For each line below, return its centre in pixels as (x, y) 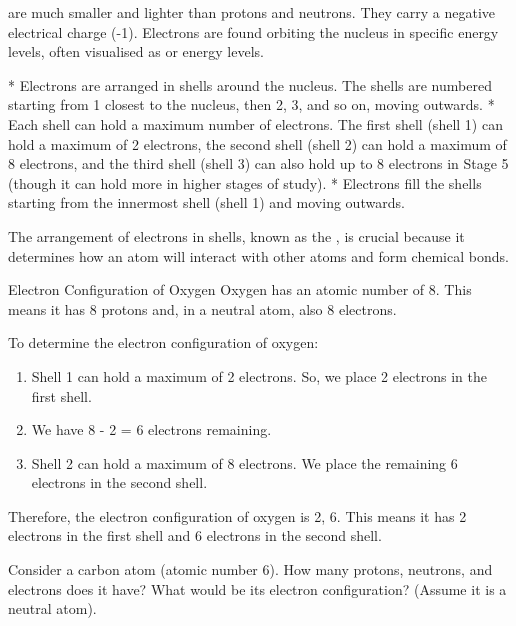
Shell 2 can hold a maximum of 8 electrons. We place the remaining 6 (244, 462)
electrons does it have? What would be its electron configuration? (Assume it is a (257, 588)
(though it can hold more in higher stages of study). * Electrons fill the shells (245, 182)
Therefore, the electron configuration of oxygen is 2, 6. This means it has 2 (237, 515)
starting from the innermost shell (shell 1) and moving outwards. (206, 202)
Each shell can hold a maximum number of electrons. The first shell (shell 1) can (255, 123)
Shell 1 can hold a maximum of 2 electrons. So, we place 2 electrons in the (259, 375)
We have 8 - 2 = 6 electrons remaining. (151, 429)
